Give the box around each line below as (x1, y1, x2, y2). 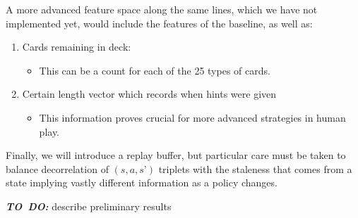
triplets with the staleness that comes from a (158, 161, 352, 176)
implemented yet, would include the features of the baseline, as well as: (6, 15, 313, 30)
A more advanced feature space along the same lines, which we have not (6, 2, 318, 16)
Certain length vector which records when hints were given (22, 86, 277, 101)
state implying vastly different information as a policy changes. (6, 175, 278, 190)
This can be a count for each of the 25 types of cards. (39, 63, 270, 77)
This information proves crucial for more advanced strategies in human (39, 110, 346, 124)
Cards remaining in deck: (22, 39, 131, 54)
